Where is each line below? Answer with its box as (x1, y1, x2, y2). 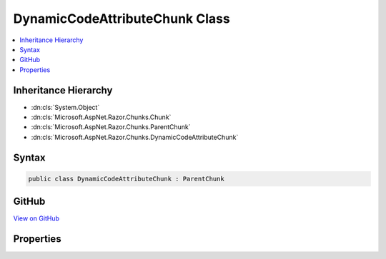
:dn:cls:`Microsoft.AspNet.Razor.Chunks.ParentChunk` (31, 123, 191, 131)
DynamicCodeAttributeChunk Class (13, 11, 230, 26)
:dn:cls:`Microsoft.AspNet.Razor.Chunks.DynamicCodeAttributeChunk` (31, 133, 239, 141)
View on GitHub (13, 214, 60, 223)
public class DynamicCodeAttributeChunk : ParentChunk (28, 175, 224, 183)
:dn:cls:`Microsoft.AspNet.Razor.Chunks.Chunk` (31, 113, 172, 121)
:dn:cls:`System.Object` (31, 103, 100, 111)
